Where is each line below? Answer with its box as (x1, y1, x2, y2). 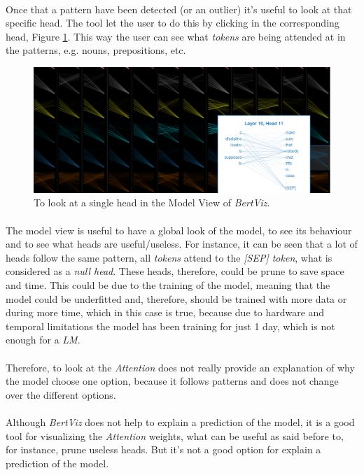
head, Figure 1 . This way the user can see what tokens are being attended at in (6, 29, 346, 43)
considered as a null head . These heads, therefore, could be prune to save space (6, 264, 344, 278)
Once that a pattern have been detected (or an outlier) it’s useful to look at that (6, 1, 352, 16)
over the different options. (6, 387, 116, 402)
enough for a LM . (6, 332, 80, 347)
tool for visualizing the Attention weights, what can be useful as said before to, (6, 428, 344, 443)
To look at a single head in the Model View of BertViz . (34, 195, 270, 210)
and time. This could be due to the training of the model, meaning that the (6, 278, 330, 292)
